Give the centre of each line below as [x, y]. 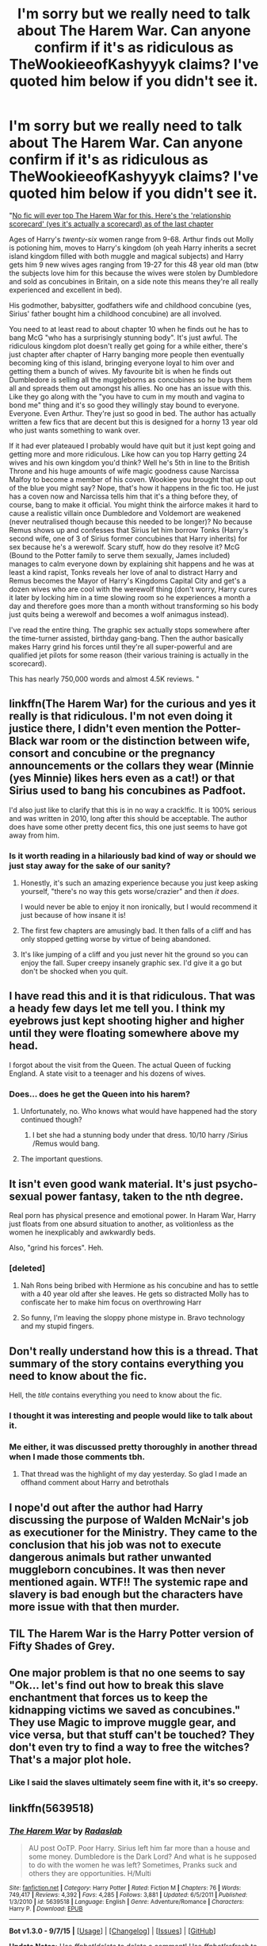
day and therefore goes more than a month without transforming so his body [134, 606]
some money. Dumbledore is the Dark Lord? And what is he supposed [142, 1857]
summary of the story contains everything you [126, 1364]
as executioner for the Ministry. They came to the [133, 1532]
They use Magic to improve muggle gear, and [123, 1722]
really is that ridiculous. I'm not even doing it [121, 717]
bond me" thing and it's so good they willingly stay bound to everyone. [124, 405]
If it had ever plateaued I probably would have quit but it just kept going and [132, 445]
